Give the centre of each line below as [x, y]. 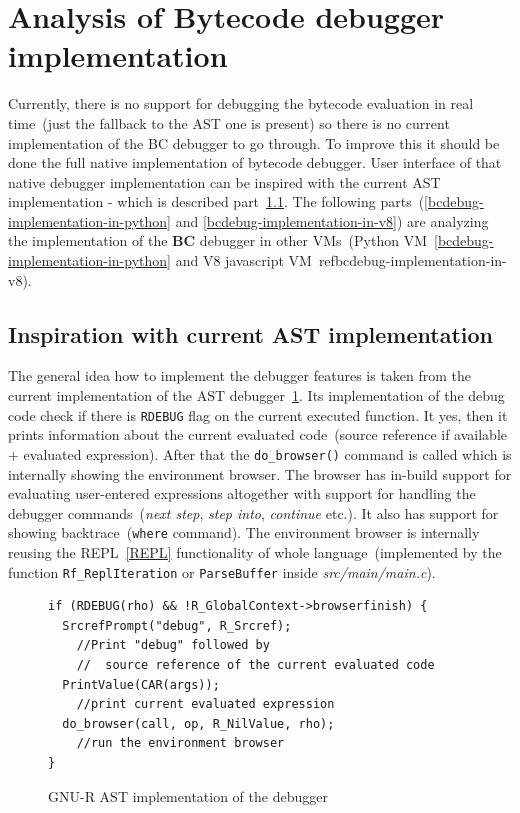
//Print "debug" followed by [173, 645]
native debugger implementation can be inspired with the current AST [224, 181]
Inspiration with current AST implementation [250, 333]
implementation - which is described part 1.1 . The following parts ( [216, 201]
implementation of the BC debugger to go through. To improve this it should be [254, 142]
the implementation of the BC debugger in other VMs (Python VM [217, 240]
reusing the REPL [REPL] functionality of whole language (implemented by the [255, 551]
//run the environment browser [180, 743]
